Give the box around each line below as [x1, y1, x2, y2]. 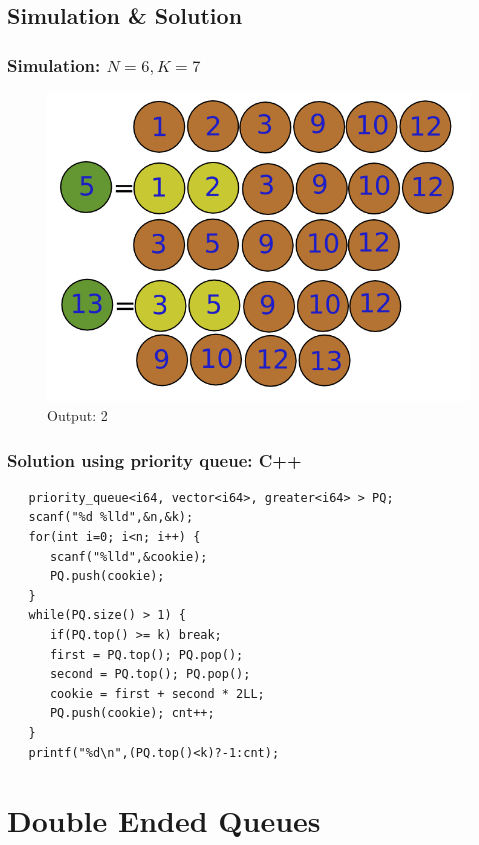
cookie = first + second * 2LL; [49, 686, 265, 701]
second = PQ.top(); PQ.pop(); [49, 667, 251, 682]
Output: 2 [47, 405, 108, 426]
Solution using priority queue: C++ [7, 447, 302, 472]
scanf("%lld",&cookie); [49, 549, 208, 564]
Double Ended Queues [7, 800, 321, 841]
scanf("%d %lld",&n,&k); [28, 510, 194, 525]
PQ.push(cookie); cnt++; [49, 706, 215, 721]
